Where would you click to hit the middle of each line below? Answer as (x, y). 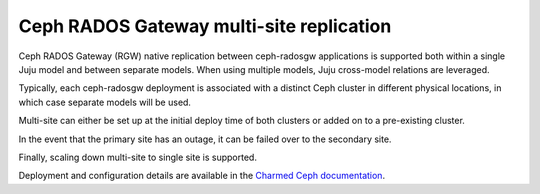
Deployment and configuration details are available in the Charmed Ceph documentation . (201, 176)
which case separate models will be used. (105, 102)
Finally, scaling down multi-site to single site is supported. (137, 157)
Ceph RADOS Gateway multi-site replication (205, 26)
